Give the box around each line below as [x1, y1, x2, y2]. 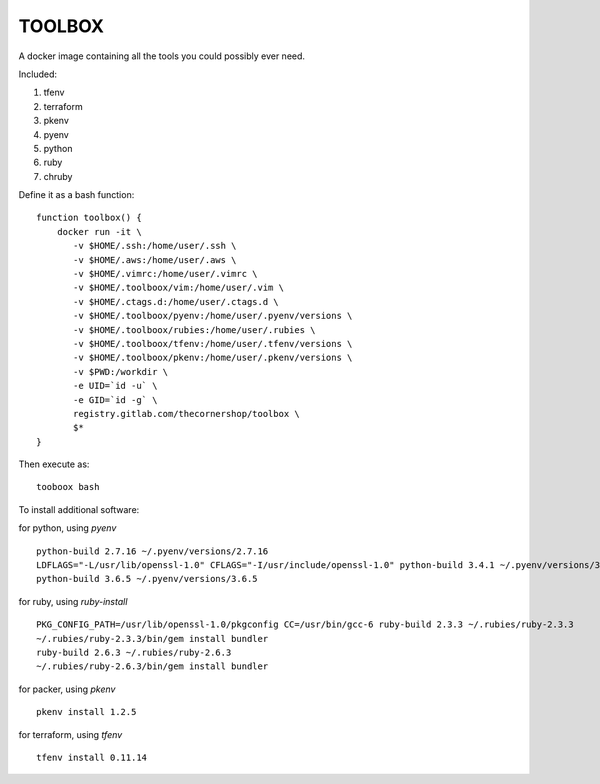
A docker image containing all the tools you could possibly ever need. [18, 50, 305, 62]
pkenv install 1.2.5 [36, 706, 137, 718]
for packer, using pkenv [18, 683, 116, 695]
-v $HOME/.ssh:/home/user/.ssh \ [73, 240, 237, 252]
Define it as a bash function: [18, 189, 135, 201]
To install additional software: [18, 503, 140, 515]
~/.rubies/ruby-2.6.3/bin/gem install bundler [36, 661, 269, 672]
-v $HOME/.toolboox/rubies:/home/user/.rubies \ [73, 324, 316, 335]
